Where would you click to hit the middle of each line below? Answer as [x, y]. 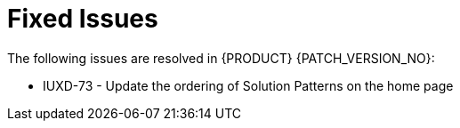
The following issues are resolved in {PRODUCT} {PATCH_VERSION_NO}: [221, 58]
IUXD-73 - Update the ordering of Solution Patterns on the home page [248, 85]
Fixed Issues [83, 19]
